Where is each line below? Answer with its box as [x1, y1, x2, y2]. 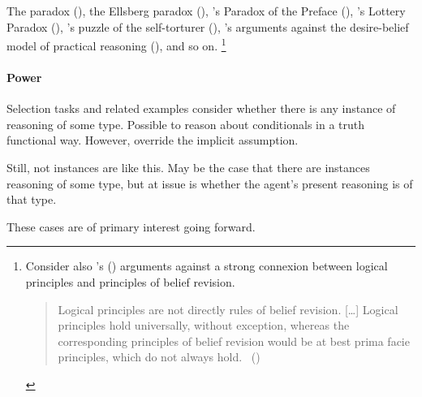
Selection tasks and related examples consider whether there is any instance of [6, 100, 396, 117]
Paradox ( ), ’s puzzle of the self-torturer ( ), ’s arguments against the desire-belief [6, 18, 409, 35]
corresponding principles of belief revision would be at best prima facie [58, 332, 410, 349]
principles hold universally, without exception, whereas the [58, 317, 350, 334]
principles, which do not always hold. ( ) [58, 348, 261, 365]
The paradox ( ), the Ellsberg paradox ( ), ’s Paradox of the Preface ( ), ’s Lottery [6, 2, 406, 19]
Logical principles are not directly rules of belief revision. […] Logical [58, 300, 398, 317]
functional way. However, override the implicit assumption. [6, 132, 299, 149]
